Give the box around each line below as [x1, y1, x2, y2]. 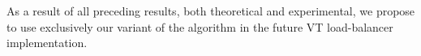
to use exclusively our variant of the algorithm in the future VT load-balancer [6, 18, 393, 35]
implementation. [6, 34, 88, 51]
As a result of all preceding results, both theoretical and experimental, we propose [6, 2, 415, 19]
